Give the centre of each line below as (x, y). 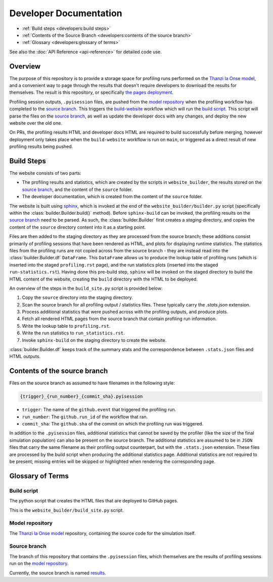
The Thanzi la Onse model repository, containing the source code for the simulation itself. (102, 533)
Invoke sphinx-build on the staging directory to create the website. (94, 340)
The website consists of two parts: (45, 173)
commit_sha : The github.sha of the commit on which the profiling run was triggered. (113, 424)
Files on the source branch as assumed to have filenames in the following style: (92, 383)
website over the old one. (36, 123)
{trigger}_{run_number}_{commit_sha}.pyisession (81, 397)
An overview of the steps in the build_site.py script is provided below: (86, 288)
